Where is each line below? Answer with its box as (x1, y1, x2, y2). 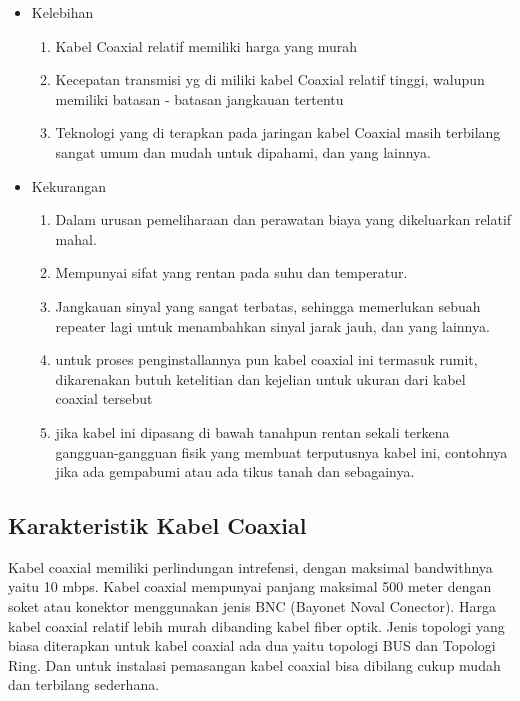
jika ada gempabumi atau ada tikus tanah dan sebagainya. (55, 461, 415, 482)
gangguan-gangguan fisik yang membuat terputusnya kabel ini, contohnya (55, 441, 508, 462)
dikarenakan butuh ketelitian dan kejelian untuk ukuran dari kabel (55, 368, 466, 389)
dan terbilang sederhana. (8, 674, 160, 695)
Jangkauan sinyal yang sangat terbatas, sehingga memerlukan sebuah (55, 295, 481, 316)
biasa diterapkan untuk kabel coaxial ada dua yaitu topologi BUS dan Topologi (8, 635, 496, 656)
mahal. (55, 228, 97, 249)
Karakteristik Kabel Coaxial (8, 510, 307, 541)
